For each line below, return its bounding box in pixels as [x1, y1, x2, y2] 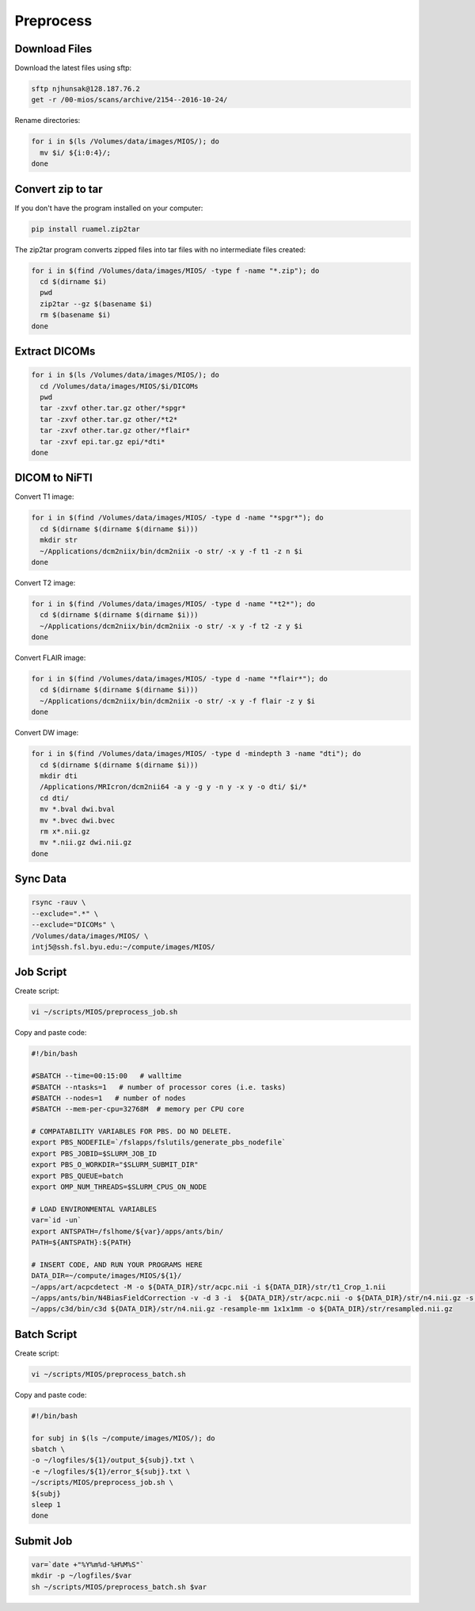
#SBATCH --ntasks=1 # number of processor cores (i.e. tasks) [31, 1083, 287, 1091]
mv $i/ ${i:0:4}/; [40, 148, 111, 157]
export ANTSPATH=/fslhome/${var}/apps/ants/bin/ [31, 1226, 224, 1236]
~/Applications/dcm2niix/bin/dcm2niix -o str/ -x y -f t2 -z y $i [40, 621, 303, 631]
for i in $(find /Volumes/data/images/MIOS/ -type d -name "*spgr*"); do [31, 513, 324, 523]
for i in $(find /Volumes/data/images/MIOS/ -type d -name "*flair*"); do [31, 674, 329, 684]
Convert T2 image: [14, 577, 76, 587]
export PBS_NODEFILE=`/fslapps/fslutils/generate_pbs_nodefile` [31, 1138, 287, 1147]
